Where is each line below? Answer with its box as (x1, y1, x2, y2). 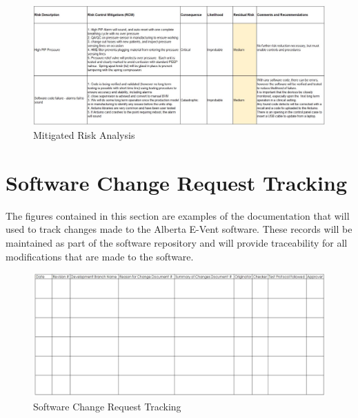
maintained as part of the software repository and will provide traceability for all (6, 235, 348, 249)
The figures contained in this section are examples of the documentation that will (6, 208, 350, 222)
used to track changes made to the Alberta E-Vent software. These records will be (6, 222, 352, 236)
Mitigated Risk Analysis (33, 128, 135, 142)
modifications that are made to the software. (6, 249, 194, 263)
